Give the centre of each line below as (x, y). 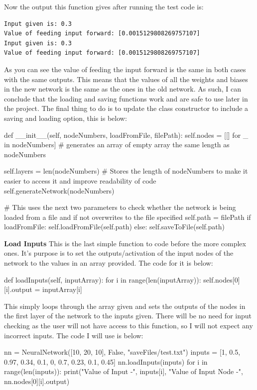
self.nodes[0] (222, 279)
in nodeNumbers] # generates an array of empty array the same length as (117, 145)
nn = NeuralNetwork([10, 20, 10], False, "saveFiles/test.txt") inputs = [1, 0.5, (122, 352)
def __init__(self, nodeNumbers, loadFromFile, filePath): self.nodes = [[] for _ (126, 135)
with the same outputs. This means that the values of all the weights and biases (126, 79)
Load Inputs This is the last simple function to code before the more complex (125, 243)
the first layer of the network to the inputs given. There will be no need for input (128, 316)
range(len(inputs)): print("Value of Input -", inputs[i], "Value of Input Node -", (124, 371)
